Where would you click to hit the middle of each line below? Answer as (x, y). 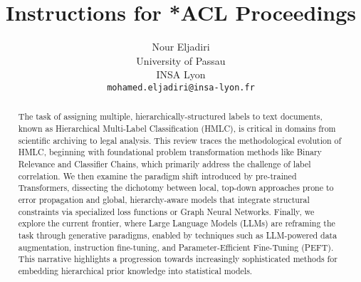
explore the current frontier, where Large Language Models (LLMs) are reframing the (177, 223)
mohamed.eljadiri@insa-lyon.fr (181, 87)
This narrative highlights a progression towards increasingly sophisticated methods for (178, 259)
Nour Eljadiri (181, 47)
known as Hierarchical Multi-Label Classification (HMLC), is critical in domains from (177, 129)
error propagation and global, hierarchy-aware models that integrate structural (164, 199)
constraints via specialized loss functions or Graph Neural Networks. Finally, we (166, 211)
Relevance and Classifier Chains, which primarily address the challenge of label (164, 163)
